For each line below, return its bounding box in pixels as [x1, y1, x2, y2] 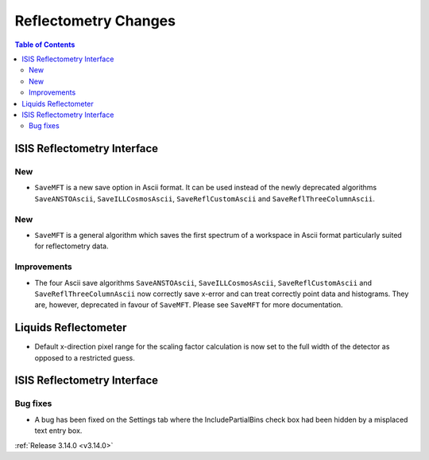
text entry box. [34, 426, 83, 435]
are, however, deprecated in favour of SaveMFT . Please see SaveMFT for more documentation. [34, 300, 343, 310]
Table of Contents [14, 40, 75, 49]
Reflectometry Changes [14, 12, 176, 29]
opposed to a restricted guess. [34, 353, 135, 362]
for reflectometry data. [34, 241, 109, 251]
